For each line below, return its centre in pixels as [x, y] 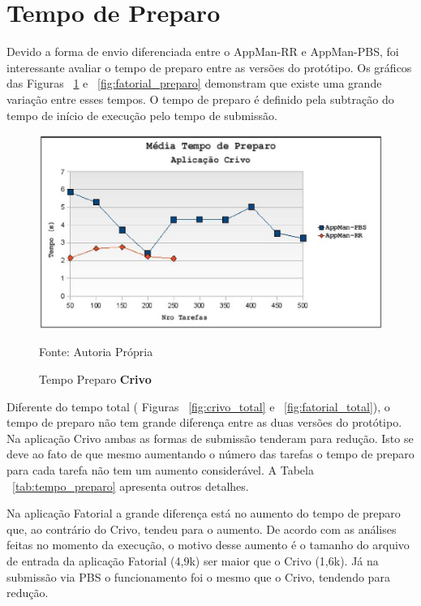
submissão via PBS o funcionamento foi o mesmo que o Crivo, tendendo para [198, 576]
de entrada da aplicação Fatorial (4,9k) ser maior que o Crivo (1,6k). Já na [193, 560]
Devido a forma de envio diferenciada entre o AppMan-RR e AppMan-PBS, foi [203, 52]
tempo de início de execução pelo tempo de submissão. [142, 115]
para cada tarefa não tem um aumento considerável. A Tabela [160, 469]
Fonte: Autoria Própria [96, 352]
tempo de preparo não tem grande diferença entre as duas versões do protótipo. [204, 422]
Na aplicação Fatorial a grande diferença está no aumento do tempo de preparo [204, 513]
